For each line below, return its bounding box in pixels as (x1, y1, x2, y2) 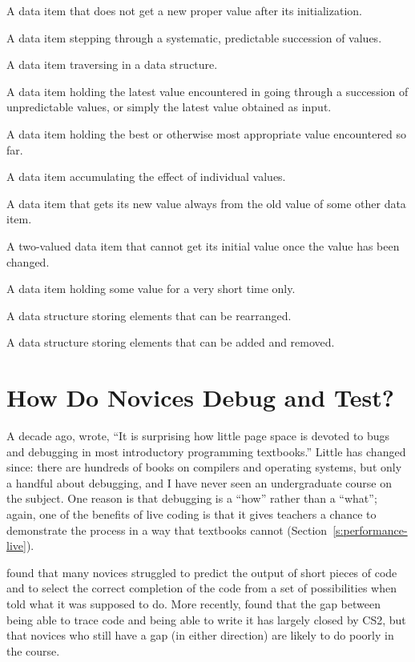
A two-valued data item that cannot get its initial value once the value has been (6, 237, 400, 254)
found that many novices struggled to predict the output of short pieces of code (6, 564, 397, 580)
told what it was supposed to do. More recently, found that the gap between (6, 595, 381, 612)
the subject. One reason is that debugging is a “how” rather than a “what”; (6, 490, 377, 507)
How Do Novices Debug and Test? (6, 381, 394, 414)
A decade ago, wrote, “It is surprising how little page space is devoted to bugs (6, 427, 390, 444)
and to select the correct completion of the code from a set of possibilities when (6, 580, 397, 596)
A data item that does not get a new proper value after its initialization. (6, 2, 362, 18)
